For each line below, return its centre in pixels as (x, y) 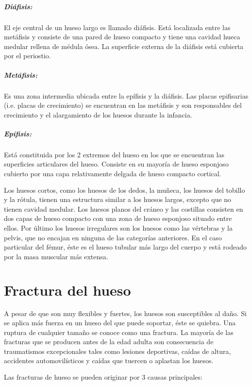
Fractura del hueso (67, 290)
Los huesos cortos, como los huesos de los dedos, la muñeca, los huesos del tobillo (125, 190)
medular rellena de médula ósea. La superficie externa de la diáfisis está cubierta (124, 46)
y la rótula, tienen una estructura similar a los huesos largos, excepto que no (118, 199)
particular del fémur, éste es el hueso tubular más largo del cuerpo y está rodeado (125, 247)
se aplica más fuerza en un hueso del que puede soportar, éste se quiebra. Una (120, 323)
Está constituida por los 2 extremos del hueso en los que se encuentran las (114, 154)
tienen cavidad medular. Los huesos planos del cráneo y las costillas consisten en (124, 209)
